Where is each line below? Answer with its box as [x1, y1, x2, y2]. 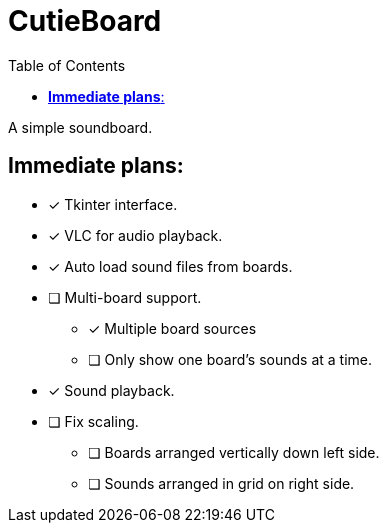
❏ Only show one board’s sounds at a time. [88, 350, 373, 368]
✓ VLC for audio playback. [48, 226, 223, 244]
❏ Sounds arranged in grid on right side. [88, 474, 355, 492]
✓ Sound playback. [48, 381, 175, 399]
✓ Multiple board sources [88, 319, 257, 337]
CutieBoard [8, 4, 162, 38]
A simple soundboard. [8, 118, 153, 136]
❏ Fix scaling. [48, 412, 139, 430]
